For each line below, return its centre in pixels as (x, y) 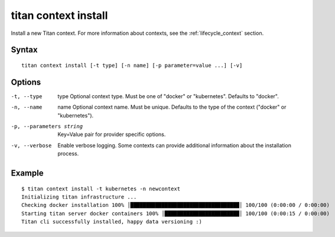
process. (68, 154)
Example (27, 173)
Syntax (24, 50)
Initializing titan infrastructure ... (79, 197)
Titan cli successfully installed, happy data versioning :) (112, 222)
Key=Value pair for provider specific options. (112, 134)
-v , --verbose (31, 145)
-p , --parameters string (47, 126)
